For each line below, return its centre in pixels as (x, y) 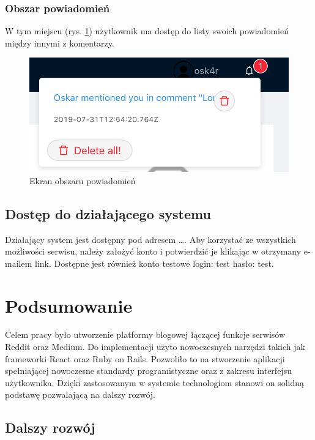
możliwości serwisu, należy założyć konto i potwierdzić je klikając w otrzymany (153, 251)
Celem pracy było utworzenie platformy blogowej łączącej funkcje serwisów (145, 334)
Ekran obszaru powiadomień (83, 180)
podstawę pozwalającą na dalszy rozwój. (80, 394)
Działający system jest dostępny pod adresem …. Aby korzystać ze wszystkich (150, 239)
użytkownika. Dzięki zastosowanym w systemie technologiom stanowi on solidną (155, 382)
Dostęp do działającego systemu (108, 213)
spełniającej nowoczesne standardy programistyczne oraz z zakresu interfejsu (148, 371)
